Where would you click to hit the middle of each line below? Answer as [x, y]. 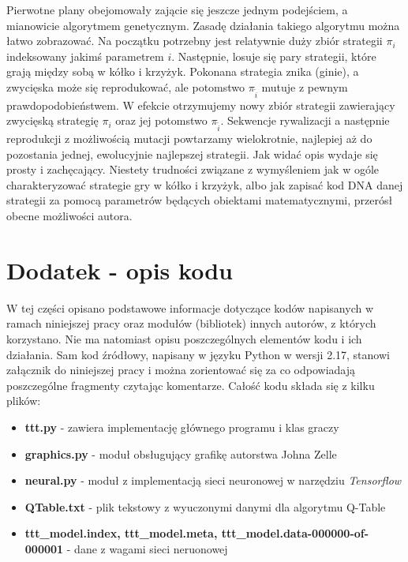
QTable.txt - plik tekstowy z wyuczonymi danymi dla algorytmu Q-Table [205, 506]
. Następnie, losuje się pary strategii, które [274, 56]
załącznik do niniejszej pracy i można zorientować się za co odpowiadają [181, 370]
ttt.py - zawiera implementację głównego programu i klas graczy [182, 427]
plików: [24, 401]
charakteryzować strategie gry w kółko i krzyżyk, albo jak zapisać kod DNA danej [205, 184]
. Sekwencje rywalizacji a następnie [305, 120]
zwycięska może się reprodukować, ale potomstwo [126, 86]
